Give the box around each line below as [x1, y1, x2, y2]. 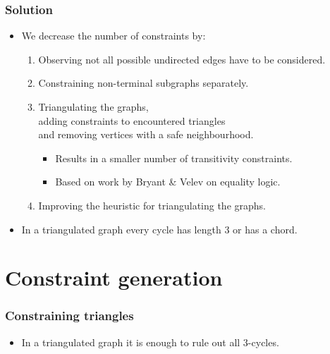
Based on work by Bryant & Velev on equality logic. [55, 174, 281, 189]
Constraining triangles [5, 307, 134, 324]
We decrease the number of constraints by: [21, 28, 206, 43]
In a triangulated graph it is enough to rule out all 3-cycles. [21, 334, 279, 349]
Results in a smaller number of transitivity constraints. [55, 150, 293, 165]
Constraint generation [5, 263, 223, 292]
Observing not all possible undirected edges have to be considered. [38, 51, 326, 66]
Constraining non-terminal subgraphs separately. [38, 75, 249, 90]
